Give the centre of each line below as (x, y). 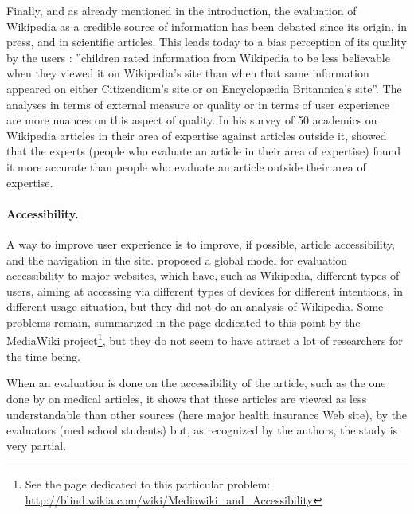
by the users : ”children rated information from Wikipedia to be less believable (198, 57)
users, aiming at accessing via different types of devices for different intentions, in (205, 290)
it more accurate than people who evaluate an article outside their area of (186, 166)
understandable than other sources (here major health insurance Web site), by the (207, 414)
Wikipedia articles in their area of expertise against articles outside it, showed (197, 135)
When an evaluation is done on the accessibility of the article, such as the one (196, 383)
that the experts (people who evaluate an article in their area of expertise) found (204, 151)
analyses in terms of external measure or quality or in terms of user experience (198, 104)
